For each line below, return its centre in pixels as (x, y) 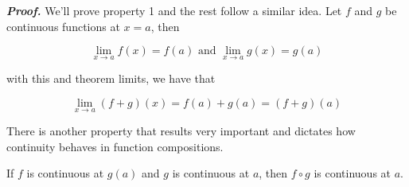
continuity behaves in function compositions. (115, 146)
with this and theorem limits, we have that (111, 78)
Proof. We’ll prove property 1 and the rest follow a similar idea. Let (174, 10)
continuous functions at (63, 26)
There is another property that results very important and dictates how (181, 131)
